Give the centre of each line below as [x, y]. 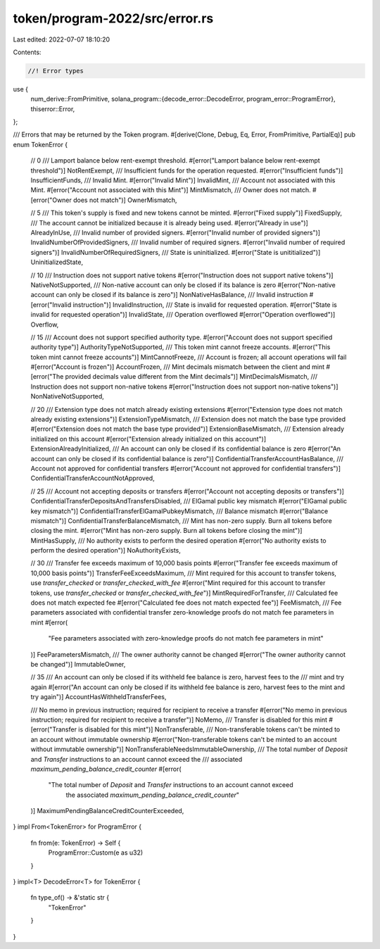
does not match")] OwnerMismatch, [125, 200]
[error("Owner [51, 200]
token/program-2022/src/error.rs [113, 18]
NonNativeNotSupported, [68, 396]
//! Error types [56, 71]
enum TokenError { [40, 144]
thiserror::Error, [53, 108]
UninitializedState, [57, 262]
